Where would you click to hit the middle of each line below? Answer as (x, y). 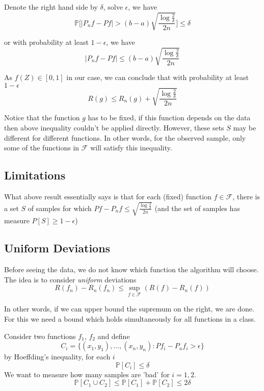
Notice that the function (42, 118)
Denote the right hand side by (51, 7)
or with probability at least (46, 42)
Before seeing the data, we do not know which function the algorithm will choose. (131, 269)
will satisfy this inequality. (131, 148)
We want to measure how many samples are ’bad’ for (87, 374)
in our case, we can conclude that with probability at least (157, 77)
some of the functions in (42, 148)
